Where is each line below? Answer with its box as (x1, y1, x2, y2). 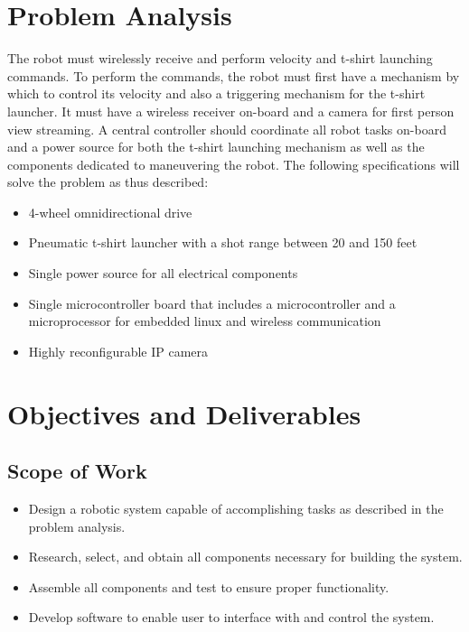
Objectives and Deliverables (7, 395, 361, 432)
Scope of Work (7, 457, 147, 485)
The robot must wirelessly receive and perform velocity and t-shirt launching (7, 49, 433, 68)
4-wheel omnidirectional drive (28, 202, 192, 221)
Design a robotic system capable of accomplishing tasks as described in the (28, 499, 444, 518)
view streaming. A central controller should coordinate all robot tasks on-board (7, 119, 446, 138)
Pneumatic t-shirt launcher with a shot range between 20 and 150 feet (28, 233, 417, 252)
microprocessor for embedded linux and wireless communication (28, 311, 381, 330)
